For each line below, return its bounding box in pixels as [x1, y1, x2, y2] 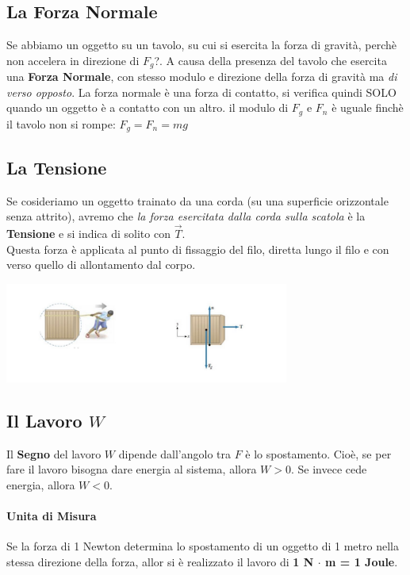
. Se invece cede [290, 461, 367, 477]
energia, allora [6, 476, 75, 493]
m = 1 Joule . [325, 553, 398, 569]
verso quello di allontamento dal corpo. [6, 256, 196, 273]
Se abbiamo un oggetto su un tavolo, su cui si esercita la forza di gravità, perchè [6, 36, 397, 53]
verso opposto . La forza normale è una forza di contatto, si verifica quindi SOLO [6, 83, 397, 100]
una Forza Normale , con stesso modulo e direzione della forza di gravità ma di [6, 68, 397, 85]
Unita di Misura [6, 507, 97, 523]
